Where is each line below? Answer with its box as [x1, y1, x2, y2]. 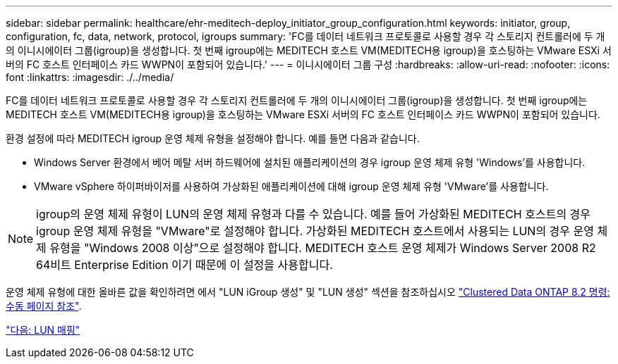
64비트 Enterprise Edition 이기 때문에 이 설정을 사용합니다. [36, 258, 333, 272]
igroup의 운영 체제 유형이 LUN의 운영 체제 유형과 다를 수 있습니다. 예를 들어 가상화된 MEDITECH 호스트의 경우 [36, 207, 591, 221]
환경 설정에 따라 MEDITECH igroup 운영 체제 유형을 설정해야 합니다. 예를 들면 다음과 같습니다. [6, 132, 420, 144]
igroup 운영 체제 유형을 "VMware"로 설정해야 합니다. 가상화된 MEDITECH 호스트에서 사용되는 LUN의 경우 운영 [36, 224, 595, 238]
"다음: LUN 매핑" [6, 324, 80, 336]
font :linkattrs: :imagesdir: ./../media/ [6, 71, 174, 83]
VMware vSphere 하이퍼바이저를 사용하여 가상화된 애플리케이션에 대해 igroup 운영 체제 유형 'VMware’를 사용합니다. [34, 180, 549, 192]
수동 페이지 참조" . [6, 300, 82, 312]
